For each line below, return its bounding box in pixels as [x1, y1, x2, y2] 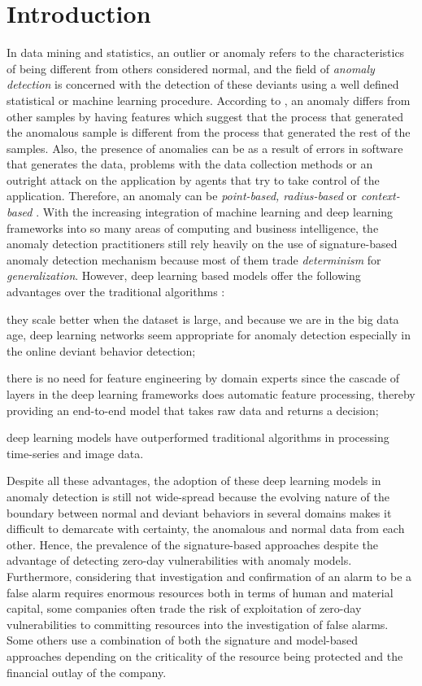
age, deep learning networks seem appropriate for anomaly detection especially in [7, 326, 411, 343]
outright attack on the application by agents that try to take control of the [7, 171, 380, 188]
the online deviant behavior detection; [7, 342, 196, 359]
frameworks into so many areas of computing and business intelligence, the [7, 219, 379, 236]
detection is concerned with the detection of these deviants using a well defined [7, 76, 399, 93]
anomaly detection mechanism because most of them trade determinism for [7, 251, 381, 268]
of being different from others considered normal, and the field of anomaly [7, 59, 375, 76]
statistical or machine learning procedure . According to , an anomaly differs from [7, 91, 411, 108]
